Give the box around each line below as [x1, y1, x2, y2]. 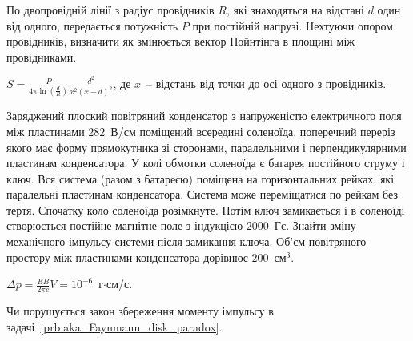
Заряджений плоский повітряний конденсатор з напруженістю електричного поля [6, 107, 402, 124]
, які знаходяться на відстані [226, 2, 364, 18]
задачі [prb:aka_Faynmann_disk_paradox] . [6, 318, 223, 335]
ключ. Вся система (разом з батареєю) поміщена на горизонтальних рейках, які [6, 170, 395, 187]
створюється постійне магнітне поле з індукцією [6, 217, 243, 234]
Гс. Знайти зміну [274, 217, 356, 234]
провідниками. [6, 48, 77, 65]
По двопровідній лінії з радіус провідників [6, 2, 215, 18]
